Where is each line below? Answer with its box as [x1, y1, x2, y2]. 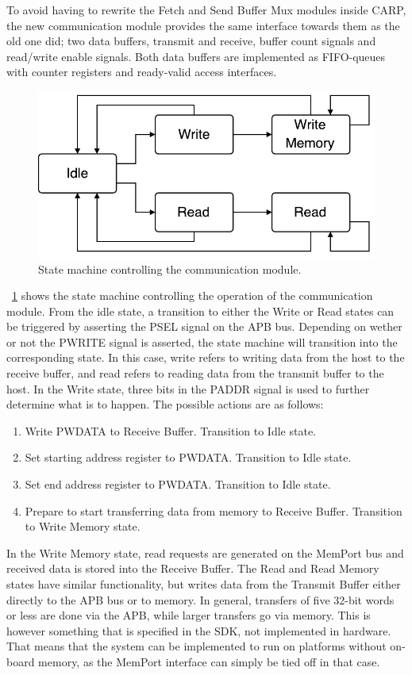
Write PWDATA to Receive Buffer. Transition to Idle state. [25, 422, 316, 439]
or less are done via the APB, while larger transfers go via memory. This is [6, 607, 371, 623]
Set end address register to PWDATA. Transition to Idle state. [25, 476, 331, 493]
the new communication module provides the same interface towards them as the [6, 17, 400, 33]
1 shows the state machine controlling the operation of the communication [12, 287, 373, 304]
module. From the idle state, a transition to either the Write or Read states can [6, 302, 395, 319]
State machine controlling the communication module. [38, 260, 302, 277]
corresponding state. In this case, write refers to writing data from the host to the [6, 349, 405, 366]
